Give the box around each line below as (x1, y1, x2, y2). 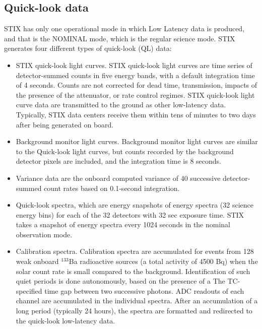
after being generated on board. (16, 119, 114, 129)
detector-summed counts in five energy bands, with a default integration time (16, 70, 255, 80)
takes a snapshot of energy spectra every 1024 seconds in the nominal (16, 219, 231, 230)
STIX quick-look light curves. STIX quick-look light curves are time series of (16, 59, 252, 70)
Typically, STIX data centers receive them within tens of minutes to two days (16, 109, 256, 119)
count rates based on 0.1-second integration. (44, 182, 180, 193)
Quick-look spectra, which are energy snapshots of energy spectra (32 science (16, 200, 253, 210)
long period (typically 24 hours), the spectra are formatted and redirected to (16, 305, 252, 316)
